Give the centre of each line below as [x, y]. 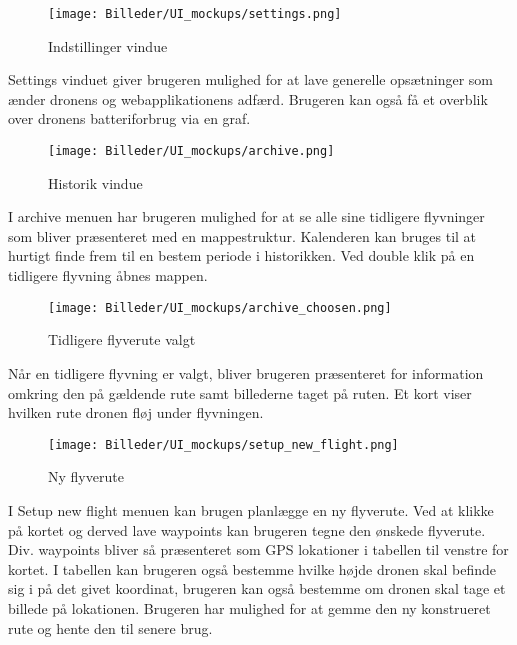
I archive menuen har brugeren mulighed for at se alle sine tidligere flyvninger [246, 216]
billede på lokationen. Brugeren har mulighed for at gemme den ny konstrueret [249, 607]
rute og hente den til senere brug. [110, 627]
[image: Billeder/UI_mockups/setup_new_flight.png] [223, 444]
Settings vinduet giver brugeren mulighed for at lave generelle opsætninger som [251, 79]
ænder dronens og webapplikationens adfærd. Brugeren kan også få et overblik [248, 98]
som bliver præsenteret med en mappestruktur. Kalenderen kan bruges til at [242, 235]
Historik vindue [95, 182]
